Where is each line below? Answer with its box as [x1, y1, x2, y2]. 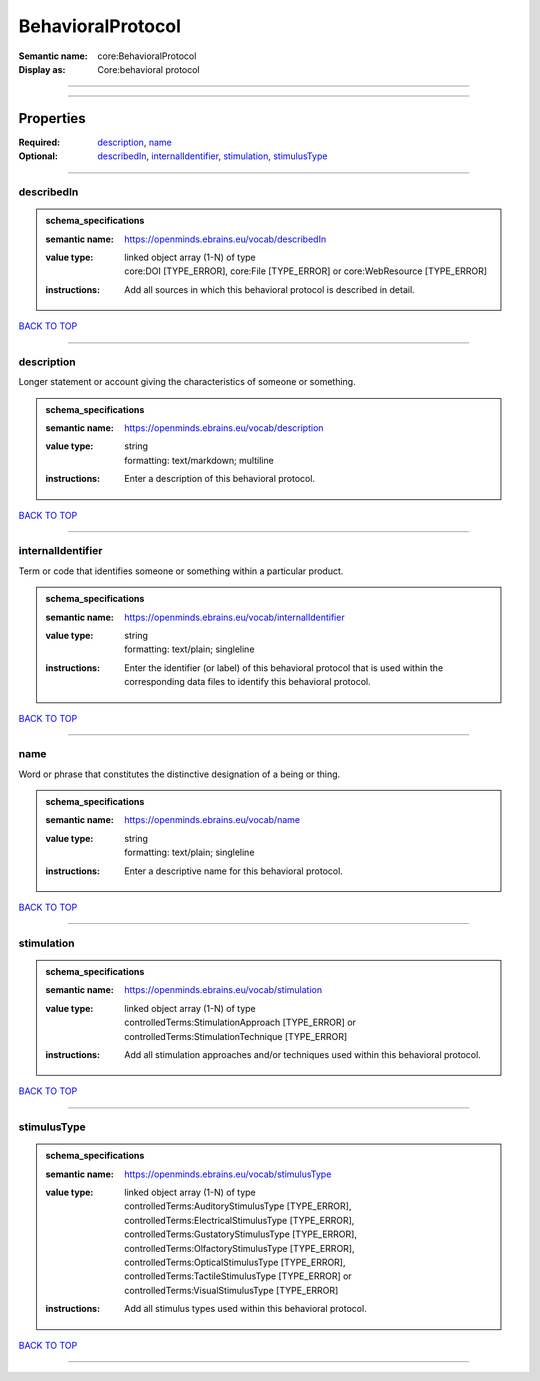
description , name [97, 136, 172, 148]
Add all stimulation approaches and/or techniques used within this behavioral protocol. [124, 1048, 482, 1060]
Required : [18, 136, 60, 148]
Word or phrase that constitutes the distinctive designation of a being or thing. [18, 768, 341, 780]
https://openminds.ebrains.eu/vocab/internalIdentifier [124, 611, 345, 623]
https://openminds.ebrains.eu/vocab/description [124, 422, 324, 434]
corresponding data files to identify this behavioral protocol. [124, 676, 371, 688]
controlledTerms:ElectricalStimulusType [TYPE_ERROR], [124, 1214, 355, 1226]
